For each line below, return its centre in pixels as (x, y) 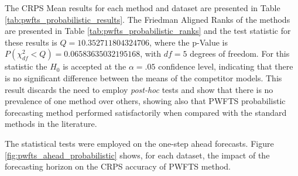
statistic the (26, 66)
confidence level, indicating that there (226, 66)
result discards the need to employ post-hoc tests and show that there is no (139, 89)
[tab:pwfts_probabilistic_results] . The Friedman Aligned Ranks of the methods (148, 19)
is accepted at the (95, 66)
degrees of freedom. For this (240, 54)
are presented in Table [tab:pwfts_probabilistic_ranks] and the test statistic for (148, 31)
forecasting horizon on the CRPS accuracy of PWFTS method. (118, 166)
